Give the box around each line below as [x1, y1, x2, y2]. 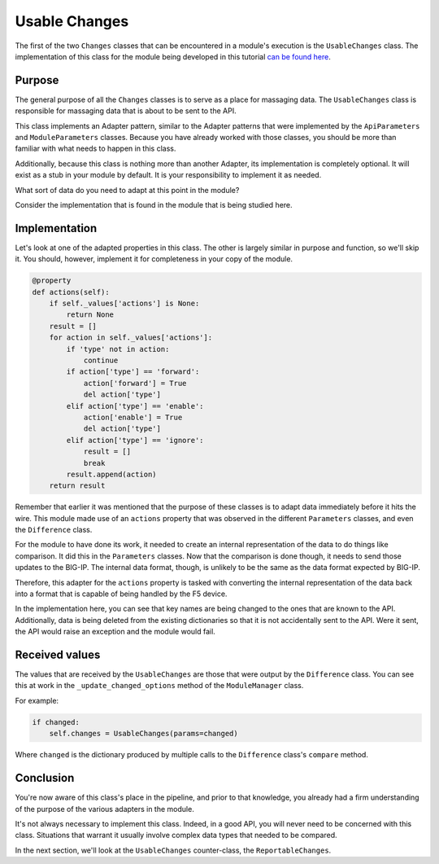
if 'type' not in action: [66, 344, 170, 353]
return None [66, 310, 114, 319]
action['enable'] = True [83, 412, 183, 422]
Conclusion [15, 771, 75, 785]
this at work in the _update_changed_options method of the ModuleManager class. [15, 681, 304, 691]
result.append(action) [66, 469, 158, 479]
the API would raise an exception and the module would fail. [15, 627, 215, 637]
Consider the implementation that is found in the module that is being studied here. [15, 200, 293, 209]
